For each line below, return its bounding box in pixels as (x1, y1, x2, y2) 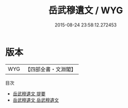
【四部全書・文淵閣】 (25, 66, 76, 73)
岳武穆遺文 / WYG (48, 5, 123, 16)
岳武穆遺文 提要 (12, 90, 46, 97)
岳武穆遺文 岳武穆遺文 (12, 97, 59, 103)
